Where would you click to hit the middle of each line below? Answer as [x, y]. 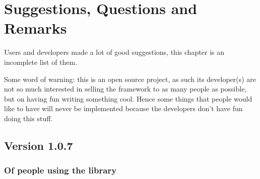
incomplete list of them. [41, 62]
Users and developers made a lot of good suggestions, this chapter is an [114, 52]
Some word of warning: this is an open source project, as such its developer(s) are [130, 79]
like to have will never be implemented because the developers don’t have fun [123, 108]
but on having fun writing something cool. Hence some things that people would [128, 98]
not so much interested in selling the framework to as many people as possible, [125, 89]
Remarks [36, 28]
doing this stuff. [28, 118]
